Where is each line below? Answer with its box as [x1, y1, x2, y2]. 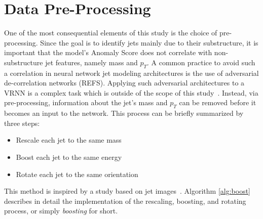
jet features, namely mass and [45, 57, 138, 67]
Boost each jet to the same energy [16, 152, 122, 162]
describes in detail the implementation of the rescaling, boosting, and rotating [4, 195, 246, 206]
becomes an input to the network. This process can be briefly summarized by [4, 108, 244, 118]
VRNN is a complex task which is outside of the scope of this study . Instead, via [4, 87, 258, 98]
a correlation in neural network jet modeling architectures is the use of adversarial [4, 67, 259, 78]
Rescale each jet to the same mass [16, 135, 122, 145]
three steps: [4, 117, 40, 128]
